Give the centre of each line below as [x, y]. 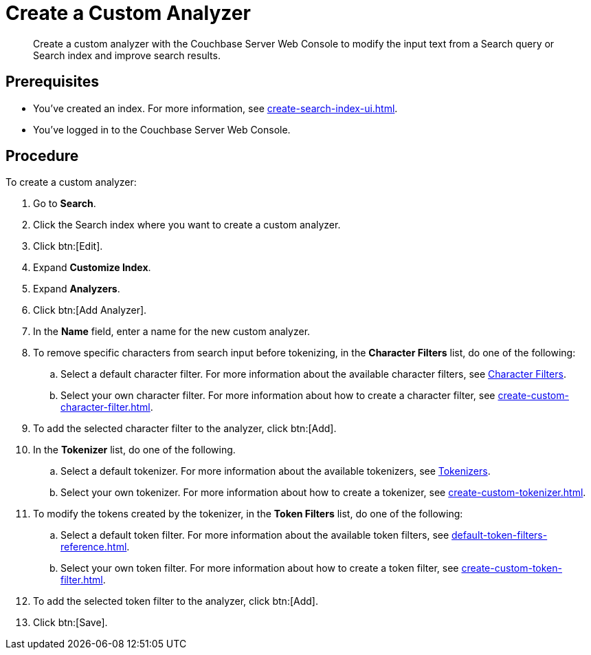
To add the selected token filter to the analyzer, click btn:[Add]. [176, 601]
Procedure [42, 156]
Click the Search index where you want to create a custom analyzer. [187, 225]
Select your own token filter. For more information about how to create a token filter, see [260, 568]
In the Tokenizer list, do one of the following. [134, 450]
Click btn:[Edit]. [68, 246]
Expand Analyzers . [77, 289]
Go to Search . [65, 204]
